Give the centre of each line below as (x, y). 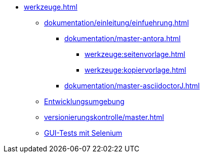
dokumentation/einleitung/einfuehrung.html (117, 23)
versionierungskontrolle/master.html (104, 117)
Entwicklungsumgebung (84, 101)
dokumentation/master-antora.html (123, 38)
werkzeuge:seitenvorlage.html (135, 54)
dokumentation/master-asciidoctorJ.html (132, 86)
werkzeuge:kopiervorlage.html (135, 70)
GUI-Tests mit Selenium (83, 133)
